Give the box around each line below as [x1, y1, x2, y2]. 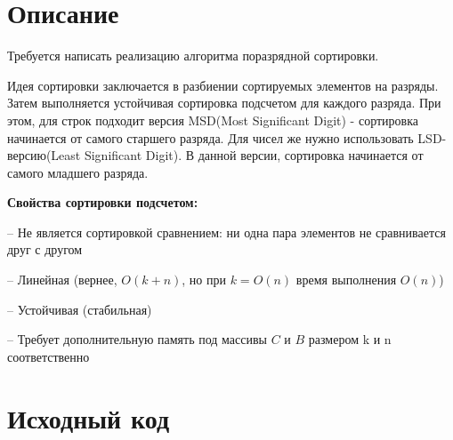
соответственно [7, 347, 90, 365]
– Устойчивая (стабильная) [7, 300, 152, 318]
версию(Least [7, 146, 81, 164]
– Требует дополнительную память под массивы [7, 330, 267, 348]
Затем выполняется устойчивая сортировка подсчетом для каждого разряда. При [7, 93, 441, 112]
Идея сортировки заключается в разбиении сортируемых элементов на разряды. [7, 76, 439, 94]
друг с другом [7, 240, 83, 259]
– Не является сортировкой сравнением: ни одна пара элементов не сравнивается [7, 222, 446, 241]
